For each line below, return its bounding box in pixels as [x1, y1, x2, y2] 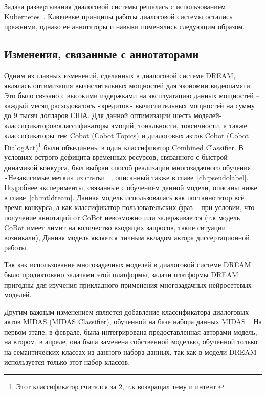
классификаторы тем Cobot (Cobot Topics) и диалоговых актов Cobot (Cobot [4, 130, 249, 141]
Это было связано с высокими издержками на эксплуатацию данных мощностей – [4, 90, 260, 101]
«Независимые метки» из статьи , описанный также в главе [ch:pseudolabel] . [4, 172, 249, 182]
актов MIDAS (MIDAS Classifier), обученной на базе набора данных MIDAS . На [4, 316, 262, 327]
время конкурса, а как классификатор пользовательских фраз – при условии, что [4, 202, 255, 213]
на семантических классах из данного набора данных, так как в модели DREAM [4, 346, 257, 357]
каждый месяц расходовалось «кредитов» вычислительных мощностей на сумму [4, 100, 255, 110]
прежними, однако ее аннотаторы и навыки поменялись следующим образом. [4, 21, 245, 32]
